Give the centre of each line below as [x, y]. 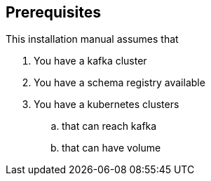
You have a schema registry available [120, 83]
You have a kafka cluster [90, 61]
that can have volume [111, 148]
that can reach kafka [109, 126]
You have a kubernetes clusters [107, 105]
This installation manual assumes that [92, 39]
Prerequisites [53, 12]
